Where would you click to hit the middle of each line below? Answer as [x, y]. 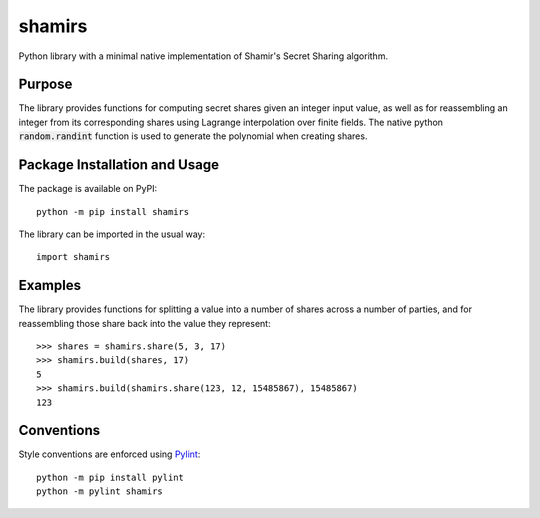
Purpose [45, 84]
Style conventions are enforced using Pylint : [109, 454]
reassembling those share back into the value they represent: [144, 323]
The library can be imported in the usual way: [112, 234]
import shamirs [73, 257]
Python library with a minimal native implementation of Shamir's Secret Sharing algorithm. [203, 56]
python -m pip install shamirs [113, 211]
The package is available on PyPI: [88, 189]
